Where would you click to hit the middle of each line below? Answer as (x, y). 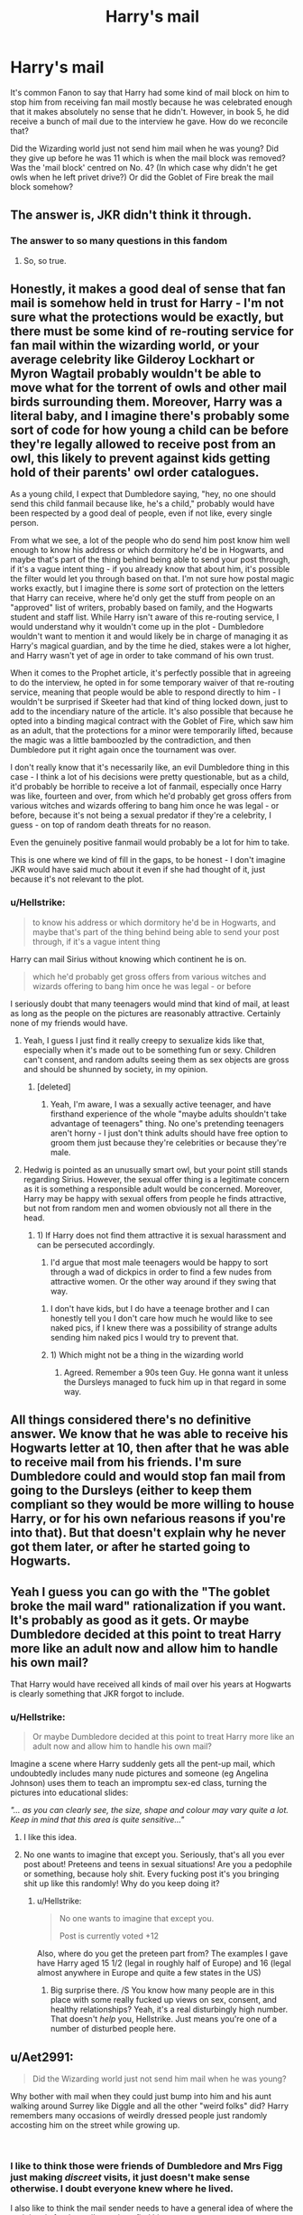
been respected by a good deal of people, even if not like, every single (142, 513)
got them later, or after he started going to (130, 1547)
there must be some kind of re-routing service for (152, 332)
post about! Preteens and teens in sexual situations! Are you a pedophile (157, 1865)
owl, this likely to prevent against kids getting (140, 458)
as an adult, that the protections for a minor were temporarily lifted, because (152, 731)
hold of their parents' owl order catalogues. (135, 473)
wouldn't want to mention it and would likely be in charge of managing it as (149, 636)
